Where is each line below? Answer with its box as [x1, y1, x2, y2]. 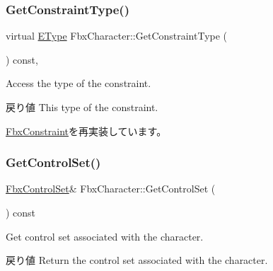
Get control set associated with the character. [6, 229, 204, 243]
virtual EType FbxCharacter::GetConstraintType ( [6, 28, 228, 43]
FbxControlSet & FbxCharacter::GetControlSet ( [6, 181, 216, 196]
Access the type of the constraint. [6, 76, 151, 91]
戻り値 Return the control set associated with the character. [6, 253, 268, 267]
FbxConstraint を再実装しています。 [6, 123, 167, 138]
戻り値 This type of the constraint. [6, 100, 158, 114]
